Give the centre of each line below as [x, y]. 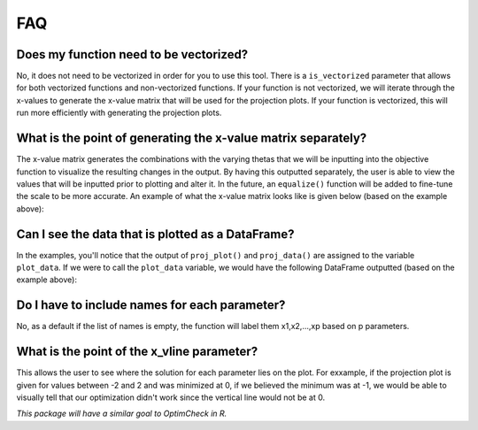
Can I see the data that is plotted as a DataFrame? [155, 234]
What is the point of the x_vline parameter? [137, 352]
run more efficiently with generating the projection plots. [119, 113]
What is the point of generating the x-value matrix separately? [192, 138]
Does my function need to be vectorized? [132, 54]
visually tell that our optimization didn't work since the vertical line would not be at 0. [171, 397]
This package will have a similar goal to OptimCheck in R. [122, 414]
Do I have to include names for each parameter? [151, 305]
